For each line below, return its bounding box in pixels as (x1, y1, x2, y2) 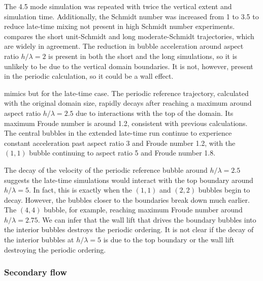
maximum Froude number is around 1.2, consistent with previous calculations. (4, 117, 248, 128)
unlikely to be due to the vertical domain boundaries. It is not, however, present (4, 60, 253, 71)
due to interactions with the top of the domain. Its (76, 107, 234, 118)
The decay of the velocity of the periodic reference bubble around (4, 164, 208, 175)
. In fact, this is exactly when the (28, 184, 133, 195)
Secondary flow (4, 266, 67, 278)
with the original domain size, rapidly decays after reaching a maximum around (4, 98, 252, 108)
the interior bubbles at (4, 234, 74, 245)
